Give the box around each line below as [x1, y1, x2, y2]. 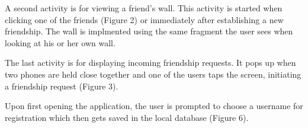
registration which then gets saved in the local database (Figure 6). [5, 111, 249, 123]
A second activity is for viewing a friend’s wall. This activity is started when [5, 2, 283, 14]
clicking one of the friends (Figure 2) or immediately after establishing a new [5, 13, 284, 25]
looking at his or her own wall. [5, 36, 115, 49]
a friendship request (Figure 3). [5, 79, 118, 92]
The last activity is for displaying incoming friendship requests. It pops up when [5, 56, 296, 69]
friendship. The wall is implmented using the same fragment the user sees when [5, 25, 293, 37]
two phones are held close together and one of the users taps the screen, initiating [5, 68, 301, 80]
